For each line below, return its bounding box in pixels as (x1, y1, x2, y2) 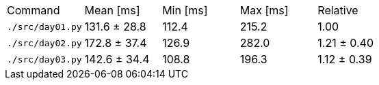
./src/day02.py (7, 37, 82, 48)
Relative (317, 3, 358, 17)
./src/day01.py (7, 21, 82, 32)
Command (7, 3, 60, 17)
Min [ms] (162, 3, 208, 17)
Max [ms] (239, 3, 289, 17)
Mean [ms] (84, 3, 140, 17)
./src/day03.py (7, 54, 82, 65)
